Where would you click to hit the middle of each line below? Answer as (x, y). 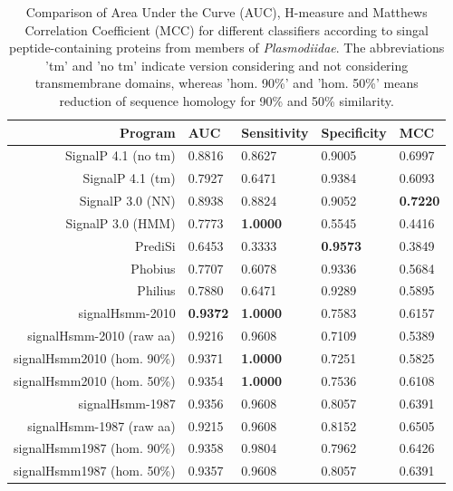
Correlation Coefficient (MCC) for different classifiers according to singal (226, 29)
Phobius (153, 268)
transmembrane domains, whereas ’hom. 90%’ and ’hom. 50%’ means (226, 83)
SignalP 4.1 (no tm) (120, 155)
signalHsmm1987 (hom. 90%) (95, 448)
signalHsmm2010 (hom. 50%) (95, 380)
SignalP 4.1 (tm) (129, 178)
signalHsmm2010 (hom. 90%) (95, 358)
